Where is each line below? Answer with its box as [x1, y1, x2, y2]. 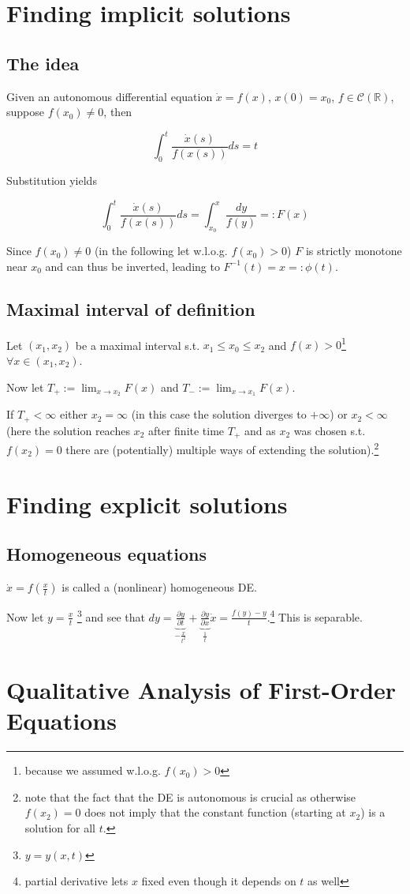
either [59, 406, 88, 423]
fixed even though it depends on [141, 873, 296, 889]
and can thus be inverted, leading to [45, 257, 220, 274]
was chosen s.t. [293, 422, 366, 438]
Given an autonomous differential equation [6, 88, 213, 104]
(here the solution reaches [6, 422, 130, 438]
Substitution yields [6, 172, 97, 189]
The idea [6, 51, 80, 75]
